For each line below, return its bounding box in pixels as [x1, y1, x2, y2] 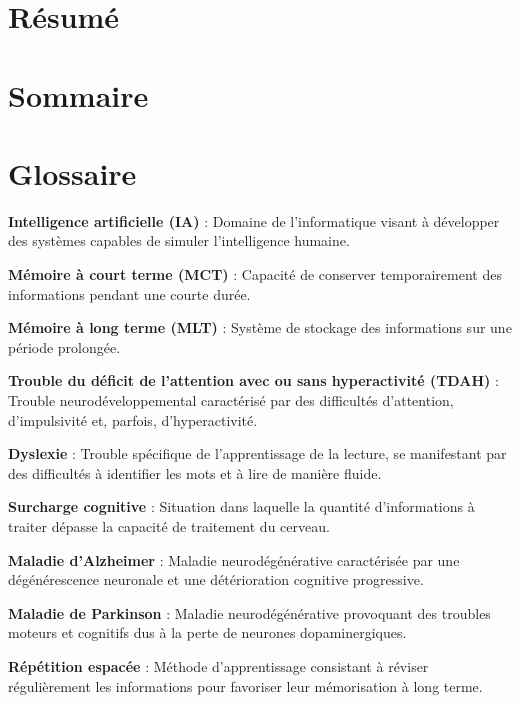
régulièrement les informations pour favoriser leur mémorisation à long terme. [8, 675, 483, 696]
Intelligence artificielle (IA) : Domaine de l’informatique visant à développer [8, 210, 500, 231]
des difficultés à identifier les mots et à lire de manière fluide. [8, 462, 382, 483]
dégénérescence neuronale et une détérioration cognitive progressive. [8, 569, 424, 590]
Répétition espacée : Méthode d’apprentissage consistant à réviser [8, 655, 429, 676]
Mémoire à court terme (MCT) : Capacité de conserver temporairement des [8, 264, 502, 285]
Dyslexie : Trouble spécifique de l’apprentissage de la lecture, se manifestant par [8, 443, 507, 464]
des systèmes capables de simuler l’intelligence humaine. [8, 230, 350, 251]
